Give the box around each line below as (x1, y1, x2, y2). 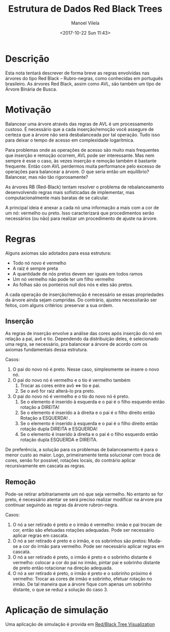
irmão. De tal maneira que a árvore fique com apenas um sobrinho (12, 581, 152, 587)
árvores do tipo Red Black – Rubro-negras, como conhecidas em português (5, 75, 163, 81)
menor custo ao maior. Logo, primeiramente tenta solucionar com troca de (5, 452, 161, 458)
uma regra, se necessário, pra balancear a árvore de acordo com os (5, 341, 148, 347)
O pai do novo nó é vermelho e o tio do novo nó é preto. (12, 393, 130, 400)
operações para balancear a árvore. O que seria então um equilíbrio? (5, 169, 150, 175)
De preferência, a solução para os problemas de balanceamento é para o (5, 447, 158, 453)
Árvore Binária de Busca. (5, 86, 57, 92)
